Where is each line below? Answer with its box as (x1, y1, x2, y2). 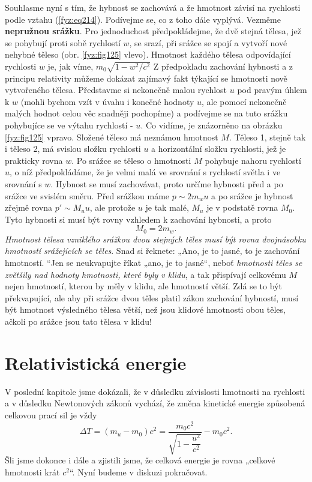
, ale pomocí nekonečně (202, 95, 287, 107)
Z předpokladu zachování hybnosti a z (153, 59, 293, 72)
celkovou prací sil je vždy (5, 408, 97, 421)
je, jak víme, (47, 59, 94, 72)
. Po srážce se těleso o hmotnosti (71, 154, 191, 166)
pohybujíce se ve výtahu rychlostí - (5, 119, 133, 131)
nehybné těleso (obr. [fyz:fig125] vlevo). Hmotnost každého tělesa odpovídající (5, 48, 291, 61)
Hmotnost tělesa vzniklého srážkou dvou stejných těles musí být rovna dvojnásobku (5, 232, 306, 245)
